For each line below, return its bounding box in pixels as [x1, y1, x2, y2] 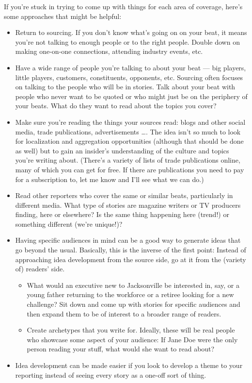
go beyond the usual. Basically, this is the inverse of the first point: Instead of [15, 245, 246, 255]
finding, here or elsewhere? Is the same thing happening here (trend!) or [15, 209, 229, 219]
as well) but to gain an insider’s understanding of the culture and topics [15, 145, 229, 155]
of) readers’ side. [15, 264, 65, 274]
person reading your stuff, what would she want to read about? [27, 344, 215, 354]
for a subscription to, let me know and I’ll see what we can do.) [15, 174, 204, 184]
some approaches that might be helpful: [4, 11, 122, 21]
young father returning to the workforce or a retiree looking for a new [27, 289, 234, 300]
